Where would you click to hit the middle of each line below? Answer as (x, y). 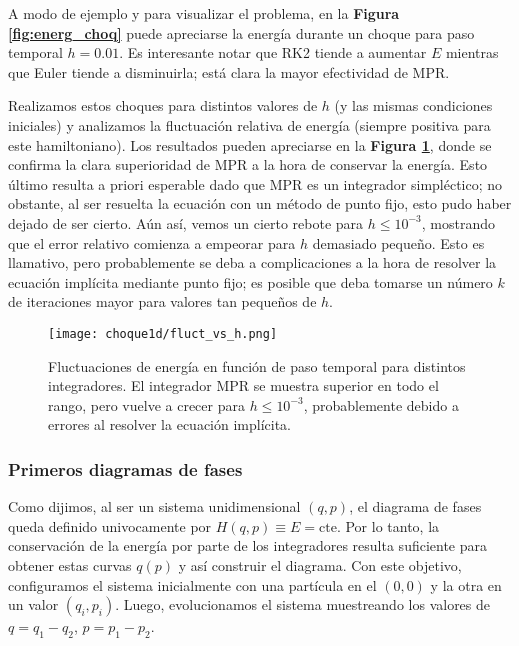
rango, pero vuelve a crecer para (146, 404)
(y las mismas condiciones (413, 105)
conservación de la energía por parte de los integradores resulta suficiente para (248, 545)
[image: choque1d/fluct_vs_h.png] (163, 333)
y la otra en (466, 584)
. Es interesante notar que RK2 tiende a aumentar (273, 52)
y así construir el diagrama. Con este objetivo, (320, 564)
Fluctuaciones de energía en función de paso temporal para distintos (257, 365)
